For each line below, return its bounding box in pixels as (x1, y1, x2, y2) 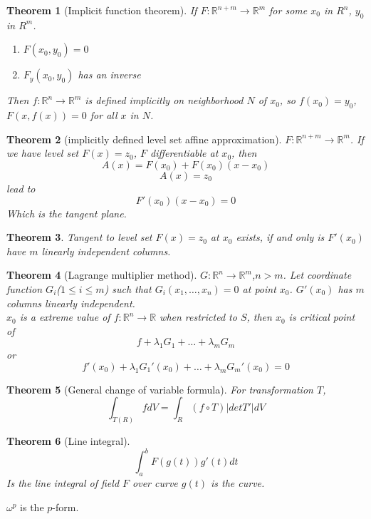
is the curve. (211, 476, 265, 490)
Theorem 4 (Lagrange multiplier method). (6, 267, 197, 282)
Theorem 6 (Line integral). (6, 433, 130, 448)
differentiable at (150, 145, 219, 160)
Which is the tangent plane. (6, 205, 127, 220)
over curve (132, 476, 178, 490)
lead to (6, 180, 36, 195)
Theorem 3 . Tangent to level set (6, 230, 152, 245)
